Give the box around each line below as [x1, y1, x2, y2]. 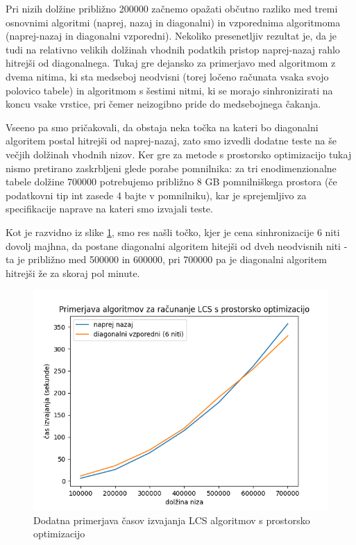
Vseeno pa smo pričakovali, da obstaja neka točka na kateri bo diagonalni [6, 119, 319, 134]
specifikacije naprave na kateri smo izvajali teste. [6, 201, 213, 216]
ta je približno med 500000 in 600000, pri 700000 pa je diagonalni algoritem [6, 252, 327, 267]
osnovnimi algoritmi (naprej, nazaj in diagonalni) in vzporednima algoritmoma [6, 15, 341, 29]
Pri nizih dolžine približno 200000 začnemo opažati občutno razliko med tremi [6, 1, 338, 15]
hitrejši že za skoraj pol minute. [6, 265, 140, 280]
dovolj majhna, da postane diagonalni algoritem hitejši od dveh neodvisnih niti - [6, 238, 348, 253]
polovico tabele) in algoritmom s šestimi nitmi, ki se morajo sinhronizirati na [6, 83, 333, 97]
